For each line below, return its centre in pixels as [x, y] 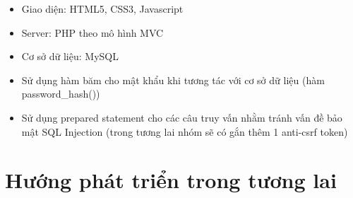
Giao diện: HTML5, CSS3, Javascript [102, 8]
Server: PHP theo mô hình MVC [92, 32]
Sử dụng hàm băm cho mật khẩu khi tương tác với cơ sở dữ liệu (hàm [173, 80]
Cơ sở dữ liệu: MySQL [70, 56]
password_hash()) [61, 94]
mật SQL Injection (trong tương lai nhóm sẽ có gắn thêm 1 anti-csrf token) [185, 131]
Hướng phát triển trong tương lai [171, 180]
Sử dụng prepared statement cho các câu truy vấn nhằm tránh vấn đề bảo [182, 117]
